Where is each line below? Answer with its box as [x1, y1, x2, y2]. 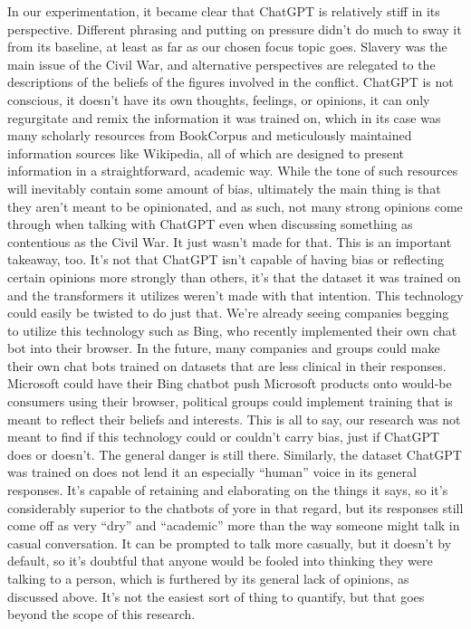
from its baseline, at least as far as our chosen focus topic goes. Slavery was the [7, 37, 447, 56]
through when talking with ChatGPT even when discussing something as [7, 214, 413, 233]
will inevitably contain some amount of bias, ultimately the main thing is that [7, 178, 441, 197]
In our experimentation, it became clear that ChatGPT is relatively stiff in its [7, 2, 440, 20]
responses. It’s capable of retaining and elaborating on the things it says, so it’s [7, 481, 448, 500]
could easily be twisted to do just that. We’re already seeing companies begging [7, 303, 449, 322]
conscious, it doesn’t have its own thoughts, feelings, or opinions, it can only [7, 90, 430, 109]
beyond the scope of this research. [7, 605, 196, 624]
